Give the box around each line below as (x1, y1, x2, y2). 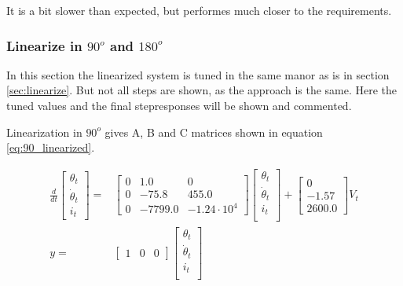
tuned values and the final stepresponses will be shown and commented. (6, 97, 352, 113)
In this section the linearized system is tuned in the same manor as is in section (6, 66, 390, 82)
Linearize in (6, 35, 82, 55)
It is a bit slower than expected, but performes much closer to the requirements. (6, 2, 392, 18)
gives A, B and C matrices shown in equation (104, 123, 323, 140)
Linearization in (6, 123, 82, 140)
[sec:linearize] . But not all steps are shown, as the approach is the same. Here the (6, 82, 398, 98)
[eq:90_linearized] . (6, 139, 95, 156)
